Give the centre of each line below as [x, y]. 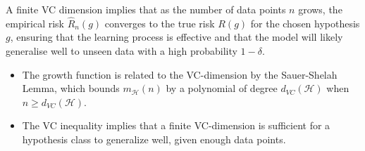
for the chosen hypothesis [305, 23]
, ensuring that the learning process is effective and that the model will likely [177, 37]
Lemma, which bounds [71, 88]
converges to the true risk [160, 23]
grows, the [320, 9]
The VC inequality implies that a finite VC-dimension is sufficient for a [176, 125]
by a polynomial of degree [222, 88]
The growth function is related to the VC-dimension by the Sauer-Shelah [180, 74]
